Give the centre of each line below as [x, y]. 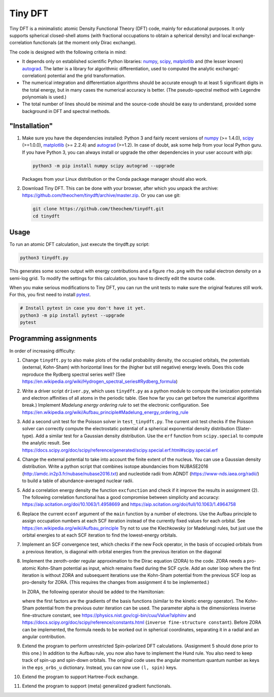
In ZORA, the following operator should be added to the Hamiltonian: [93, 592]
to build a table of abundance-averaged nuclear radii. [78, 481]
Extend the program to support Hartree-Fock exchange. [80, 677]
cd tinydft [46, 216]
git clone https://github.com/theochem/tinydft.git [98, 209]
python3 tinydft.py [44, 258]
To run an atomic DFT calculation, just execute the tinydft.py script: [79, 244]
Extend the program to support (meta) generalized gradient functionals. [97, 686]
